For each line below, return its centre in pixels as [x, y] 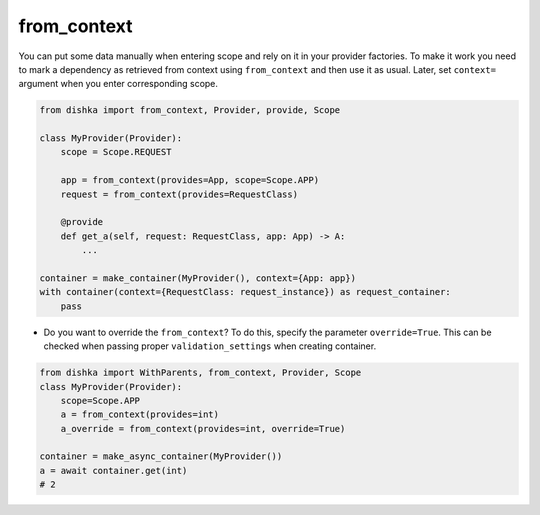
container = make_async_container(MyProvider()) [161, 456]
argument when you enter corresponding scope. [118, 84]
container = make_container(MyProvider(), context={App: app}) [198, 278]
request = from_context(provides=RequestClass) [179, 194]
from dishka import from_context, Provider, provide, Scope [190, 110]
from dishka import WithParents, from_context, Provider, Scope [200, 373]
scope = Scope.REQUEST [116, 152]
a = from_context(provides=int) [140, 414]
